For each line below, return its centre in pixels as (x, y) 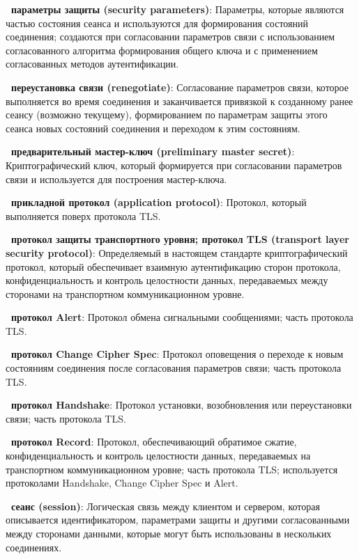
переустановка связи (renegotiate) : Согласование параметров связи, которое (180, 87)
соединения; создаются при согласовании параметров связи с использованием (170, 37)
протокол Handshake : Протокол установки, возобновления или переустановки (182, 405)
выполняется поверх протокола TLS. (83, 215)
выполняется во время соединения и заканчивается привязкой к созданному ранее (179, 101)
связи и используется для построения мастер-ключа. (116, 179)
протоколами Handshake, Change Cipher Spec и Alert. (122, 483)
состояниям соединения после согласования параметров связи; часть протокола (174, 368)
